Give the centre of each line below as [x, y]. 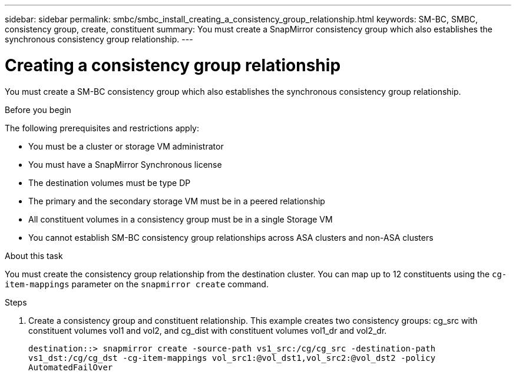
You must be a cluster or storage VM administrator [126, 146]
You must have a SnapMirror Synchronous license [125, 164]
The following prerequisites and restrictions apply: [102, 128]
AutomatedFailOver [71, 367]
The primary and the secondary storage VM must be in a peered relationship [177, 201]
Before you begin [38, 109]
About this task [34, 255]
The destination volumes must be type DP [110, 182]
